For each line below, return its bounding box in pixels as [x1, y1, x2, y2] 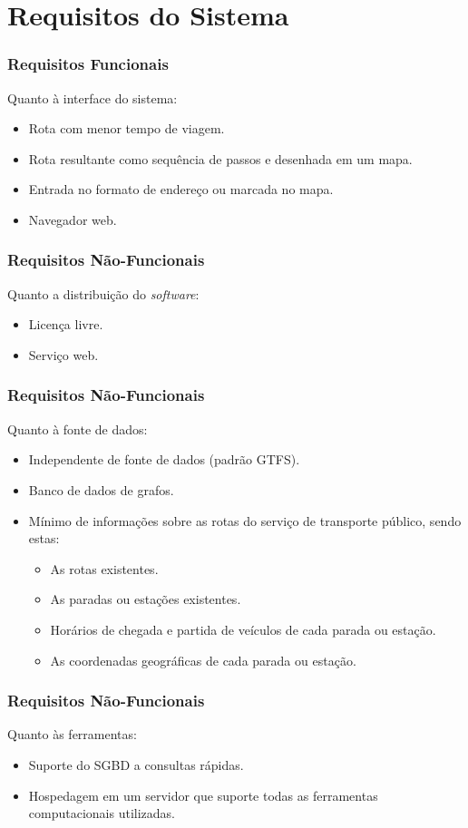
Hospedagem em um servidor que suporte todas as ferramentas [28, 785, 378, 804]
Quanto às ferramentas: [7, 725, 137, 744]
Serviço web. [28, 345, 99, 364]
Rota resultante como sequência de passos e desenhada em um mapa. [28, 149, 413, 168]
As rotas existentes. [50, 559, 159, 578]
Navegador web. [28, 209, 117, 229]
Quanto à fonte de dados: [7, 419, 148, 438]
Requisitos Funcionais [7, 53, 169, 75]
